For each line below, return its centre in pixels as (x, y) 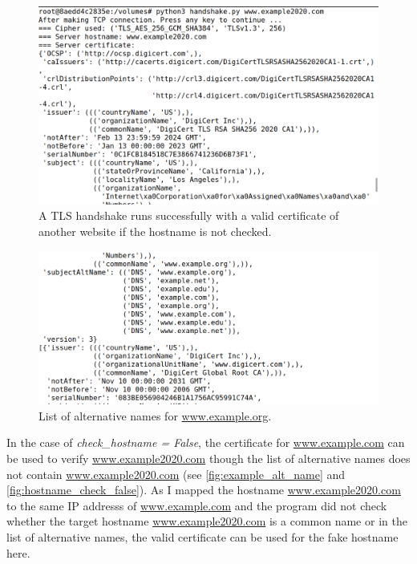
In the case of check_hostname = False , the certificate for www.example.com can (206, 442)
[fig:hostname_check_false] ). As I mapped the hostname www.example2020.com (204, 490)
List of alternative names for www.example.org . (155, 415)
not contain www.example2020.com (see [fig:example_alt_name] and (176, 474)
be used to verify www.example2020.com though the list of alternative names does (208, 459)
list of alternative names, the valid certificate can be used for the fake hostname (202, 537)
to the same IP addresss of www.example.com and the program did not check (197, 505)
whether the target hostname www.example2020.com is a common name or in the (207, 521)
